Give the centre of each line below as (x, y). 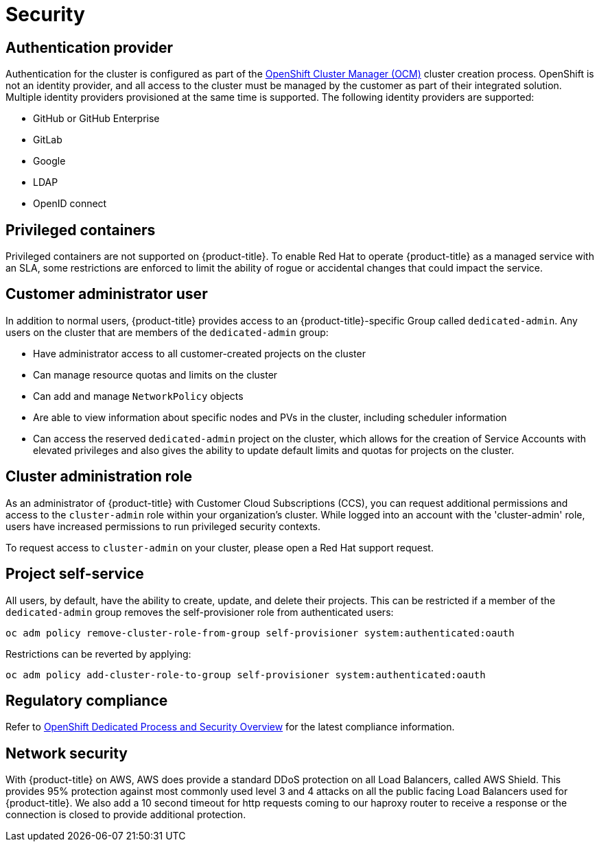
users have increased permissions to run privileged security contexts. (163, 526)
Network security (67, 753)
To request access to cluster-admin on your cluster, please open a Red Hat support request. (220, 547)
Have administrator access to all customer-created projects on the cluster (199, 353)
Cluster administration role (99, 477)
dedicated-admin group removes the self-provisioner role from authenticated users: (200, 612)
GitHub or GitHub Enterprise (96, 119)
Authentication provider (89, 47)
